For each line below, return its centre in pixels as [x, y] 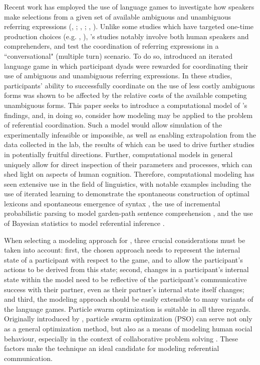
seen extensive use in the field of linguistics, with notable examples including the [128, 184]
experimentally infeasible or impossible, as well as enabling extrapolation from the [130, 134]
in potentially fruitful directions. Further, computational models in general [118, 154]
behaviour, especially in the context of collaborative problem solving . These [121, 338]
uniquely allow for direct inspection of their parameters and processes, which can [128, 164]
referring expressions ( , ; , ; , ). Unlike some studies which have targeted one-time [129, 26]
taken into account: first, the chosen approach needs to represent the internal [122, 250]
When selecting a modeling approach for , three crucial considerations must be [125, 240]
